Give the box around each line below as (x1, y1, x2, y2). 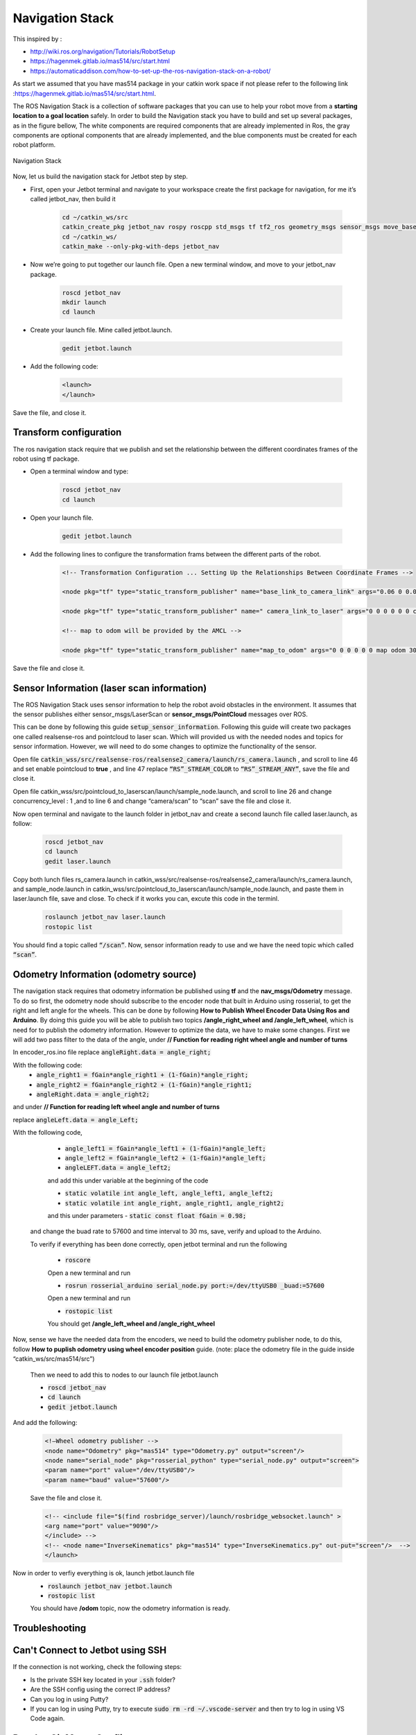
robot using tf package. (12, 455, 80, 463)
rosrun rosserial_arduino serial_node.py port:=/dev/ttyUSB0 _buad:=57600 (64, 1281, 325, 1289)
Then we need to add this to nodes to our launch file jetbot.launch (30, 1371, 218, 1379)
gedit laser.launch (44, 857, 111, 865)
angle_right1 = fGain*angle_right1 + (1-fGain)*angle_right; (36, 1071, 249, 1079)
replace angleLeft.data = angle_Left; (12, 1115, 139, 1124)
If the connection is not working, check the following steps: (12, 1663, 182, 1671)
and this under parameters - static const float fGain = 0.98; (47, 1211, 247, 1219)
